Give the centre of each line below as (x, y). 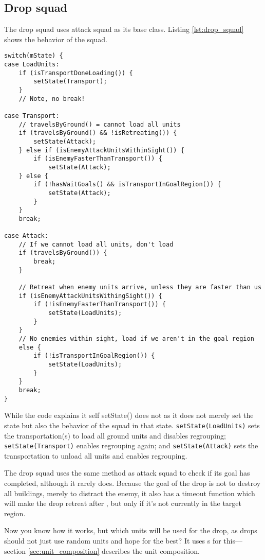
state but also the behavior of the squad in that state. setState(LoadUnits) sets (132, 425)
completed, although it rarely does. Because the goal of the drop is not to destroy (132, 483)
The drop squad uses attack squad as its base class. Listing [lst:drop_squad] (124, 29)
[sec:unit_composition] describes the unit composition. (114, 550)
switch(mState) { (34, 56)
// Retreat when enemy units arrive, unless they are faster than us (140, 287)
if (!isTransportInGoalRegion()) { (94, 356)
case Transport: (32, 116)
